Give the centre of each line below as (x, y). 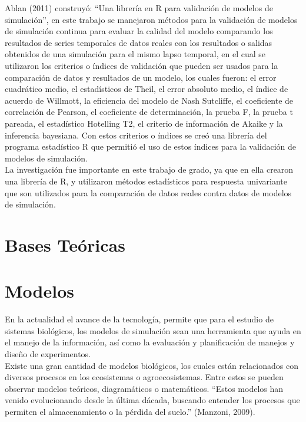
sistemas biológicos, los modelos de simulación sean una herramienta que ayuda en (153, 330)
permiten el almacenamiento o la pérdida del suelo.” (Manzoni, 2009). (130, 411)
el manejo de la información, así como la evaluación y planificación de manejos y (150, 342)
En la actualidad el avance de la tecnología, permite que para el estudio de (139, 319)
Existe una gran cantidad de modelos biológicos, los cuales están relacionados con (152, 365)
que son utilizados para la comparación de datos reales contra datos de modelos (148, 192)
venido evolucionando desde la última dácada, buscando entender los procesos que (152, 400)
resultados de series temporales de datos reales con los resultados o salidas (139, 42)
